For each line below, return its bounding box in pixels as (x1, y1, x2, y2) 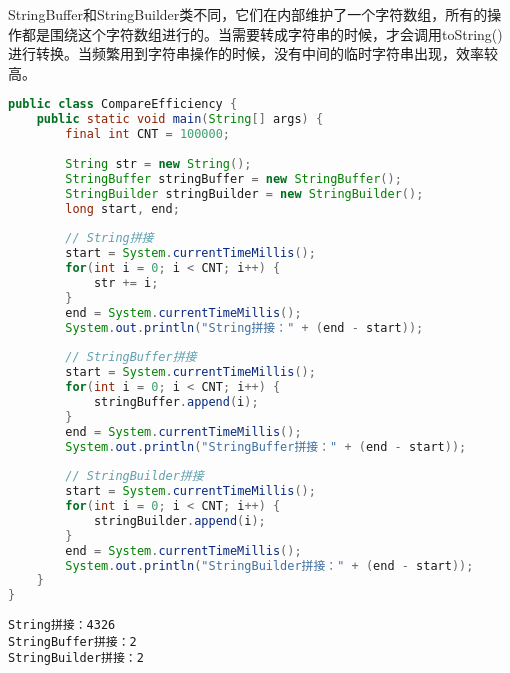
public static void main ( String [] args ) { (36, 112, 324, 127)
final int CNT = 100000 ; (65, 127, 230, 142)
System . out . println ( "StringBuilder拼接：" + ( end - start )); (65, 558, 474, 573)
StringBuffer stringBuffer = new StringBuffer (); (65, 171, 402, 186)
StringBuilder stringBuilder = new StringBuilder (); (65, 186, 424, 201)
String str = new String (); (65, 156, 252, 171)
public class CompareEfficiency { (8, 97, 238, 112)
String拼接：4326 (8, 618, 116, 633)
